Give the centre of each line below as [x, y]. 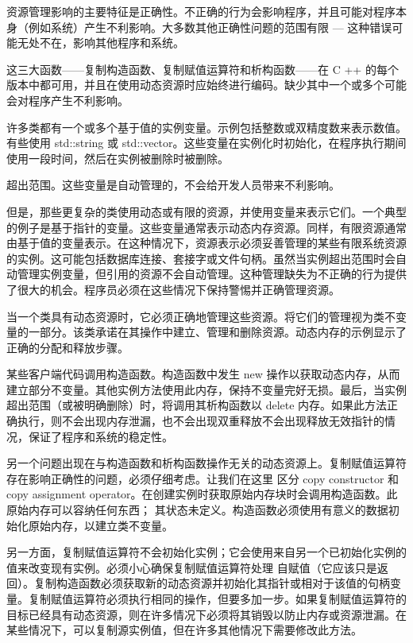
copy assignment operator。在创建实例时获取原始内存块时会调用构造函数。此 [202, 494]
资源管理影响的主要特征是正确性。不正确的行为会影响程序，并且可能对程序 [201, 11]
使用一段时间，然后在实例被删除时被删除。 [118, 158]
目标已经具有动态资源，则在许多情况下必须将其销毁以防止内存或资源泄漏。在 [206, 614]
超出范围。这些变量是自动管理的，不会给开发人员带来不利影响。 [173, 185]
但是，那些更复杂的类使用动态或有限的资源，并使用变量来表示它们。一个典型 [206, 211]
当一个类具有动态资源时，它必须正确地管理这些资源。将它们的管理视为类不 [201, 316]
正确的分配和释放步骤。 [68, 347]
